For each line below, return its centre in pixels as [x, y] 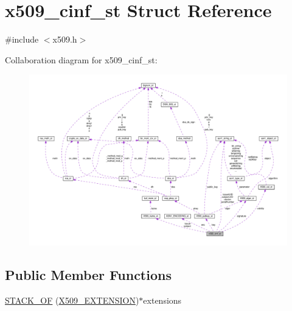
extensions [162, 300]
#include [22, 39]
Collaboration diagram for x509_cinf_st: [81, 59]
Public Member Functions [88, 275]
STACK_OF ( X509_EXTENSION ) [72, 300]
